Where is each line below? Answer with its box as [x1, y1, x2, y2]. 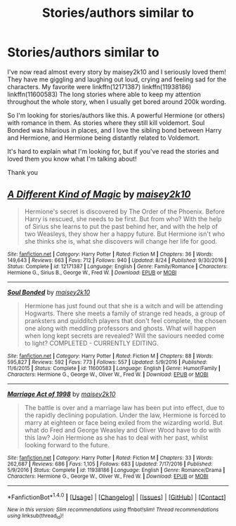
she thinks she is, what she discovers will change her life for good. [24, 237, 218, 245]
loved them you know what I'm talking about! [7, 154, 137, 163]
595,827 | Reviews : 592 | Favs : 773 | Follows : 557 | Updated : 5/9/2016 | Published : [7, 358, 208, 366]
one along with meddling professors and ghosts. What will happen [24, 324, 216, 332]
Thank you [7, 168, 39, 176]
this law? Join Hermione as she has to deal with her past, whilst [24, 433, 209, 442]
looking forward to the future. [24, 440, 110, 449]
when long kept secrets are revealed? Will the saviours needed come [24, 331, 225, 340]
